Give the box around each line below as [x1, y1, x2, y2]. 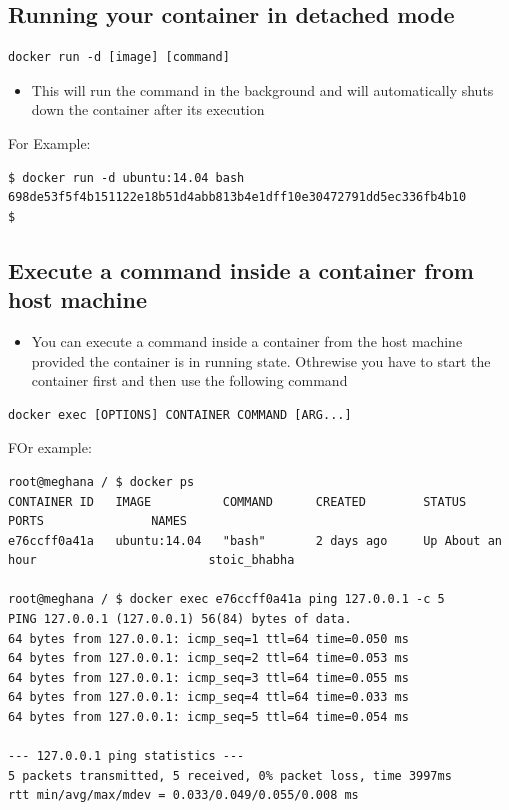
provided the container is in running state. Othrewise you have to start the [31, 350, 491, 371]
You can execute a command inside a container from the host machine [31, 330, 463, 351]
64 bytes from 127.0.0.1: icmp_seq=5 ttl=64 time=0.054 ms [8, 710, 409, 725]
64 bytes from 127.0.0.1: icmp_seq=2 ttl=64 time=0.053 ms [8, 651, 409, 666]
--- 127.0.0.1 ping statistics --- [8, 749, 245, 764]
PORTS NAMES [8, 514, 187, 529]
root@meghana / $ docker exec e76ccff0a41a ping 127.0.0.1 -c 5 [8, 592, 445, 607]
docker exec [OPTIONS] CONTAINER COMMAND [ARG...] [8, 407, 352, 422]
